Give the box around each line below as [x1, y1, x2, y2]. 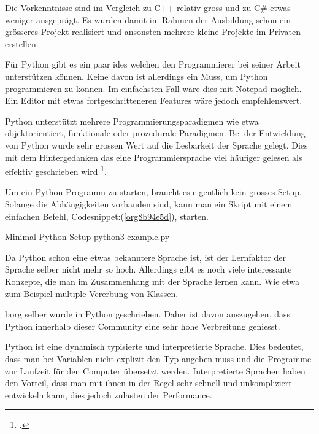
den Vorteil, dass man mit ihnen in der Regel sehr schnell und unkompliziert [5, 376, 292, 389]
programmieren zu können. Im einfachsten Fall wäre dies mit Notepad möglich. [5, 82, 302, 95]
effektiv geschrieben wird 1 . [5, 163, 107, 177]
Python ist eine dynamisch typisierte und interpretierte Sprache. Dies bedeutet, [5, 340, 304, 353]
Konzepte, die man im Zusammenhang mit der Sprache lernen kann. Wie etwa [5, 274, 300, 287]
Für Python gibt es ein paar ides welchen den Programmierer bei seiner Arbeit [5, 58, 301, 71]
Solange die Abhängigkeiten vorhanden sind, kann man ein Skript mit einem [5, 197, 293, 210]
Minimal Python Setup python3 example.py [5, 230, 170, 243]
